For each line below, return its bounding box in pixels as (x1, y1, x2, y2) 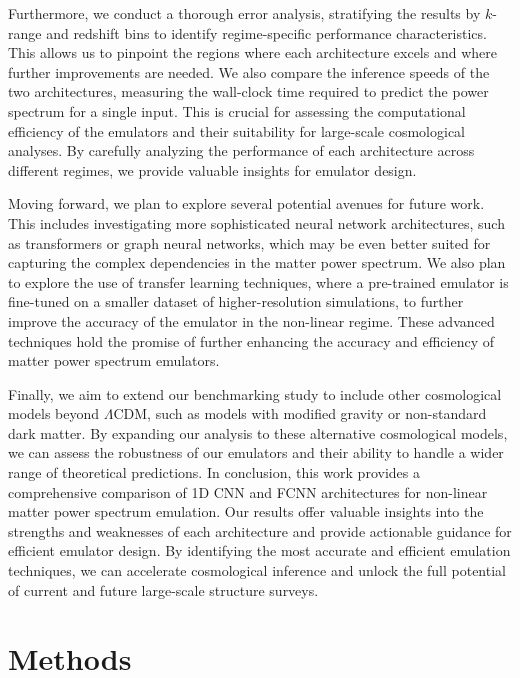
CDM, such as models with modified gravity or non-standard (113, 403, 487, 424)
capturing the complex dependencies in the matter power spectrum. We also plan (8, 252, 506, 273)
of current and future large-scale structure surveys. (8, 579, 319, 600)
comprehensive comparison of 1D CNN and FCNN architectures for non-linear (8, 481, 488, 502)
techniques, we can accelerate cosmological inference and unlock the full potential (8, 560, 506, 581)
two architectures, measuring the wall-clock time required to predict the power (8, 81, 489, 102)
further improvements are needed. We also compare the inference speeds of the (8, 61, 490, 82)
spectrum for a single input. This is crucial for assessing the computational (8, 100, 466, 121)
